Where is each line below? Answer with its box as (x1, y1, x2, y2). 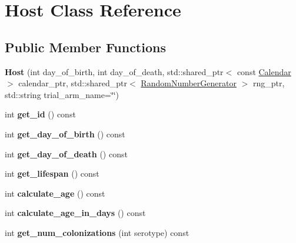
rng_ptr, (252, 77, 285, 89)
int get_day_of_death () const (5, 147, 128, 160)
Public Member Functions (5, 38, 166, 56)
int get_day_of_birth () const (5, 127, 125, 140)
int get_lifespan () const (5, 167, 99, 180)
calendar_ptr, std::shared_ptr (18, 77, 128, 89)
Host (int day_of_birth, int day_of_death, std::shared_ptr (5, 65, 224, 77)
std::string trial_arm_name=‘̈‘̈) (5, 88, 119, 100)
